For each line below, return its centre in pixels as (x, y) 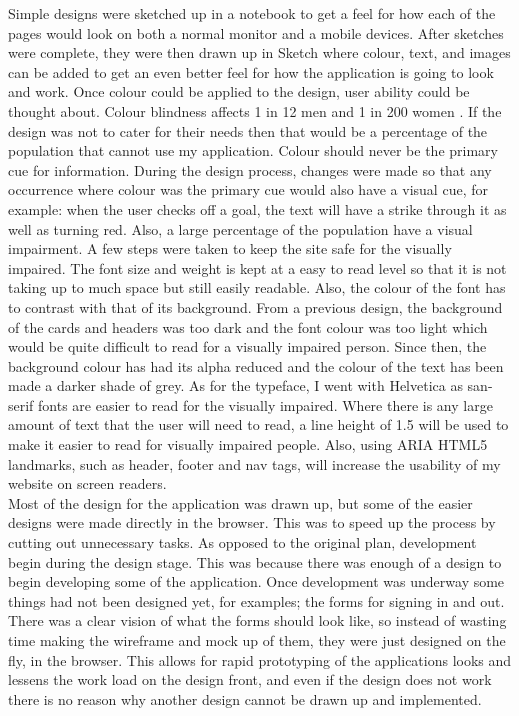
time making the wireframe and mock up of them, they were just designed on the (257, 640)
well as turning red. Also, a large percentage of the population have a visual (240, 228)
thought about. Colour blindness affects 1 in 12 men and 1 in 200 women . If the (255, 110)
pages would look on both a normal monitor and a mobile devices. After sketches (256, 32)
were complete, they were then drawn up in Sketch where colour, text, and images (259, 52)
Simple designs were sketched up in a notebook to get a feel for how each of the (252, 13)
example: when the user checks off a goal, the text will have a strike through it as (257, 208)
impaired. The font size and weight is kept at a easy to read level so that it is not (257, 267)
